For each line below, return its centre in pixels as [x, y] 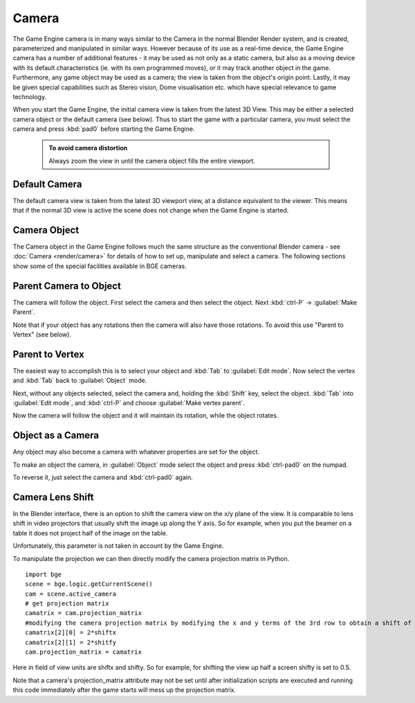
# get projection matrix [67, 604]
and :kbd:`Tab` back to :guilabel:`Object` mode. [80, 380]
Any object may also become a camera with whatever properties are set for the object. [136, 452]
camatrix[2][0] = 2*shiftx [71, 633]
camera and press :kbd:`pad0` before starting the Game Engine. [104, 129]
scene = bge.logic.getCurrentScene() [89, 584]
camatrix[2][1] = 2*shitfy [71, 642]
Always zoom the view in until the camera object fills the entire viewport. [152, 161]
